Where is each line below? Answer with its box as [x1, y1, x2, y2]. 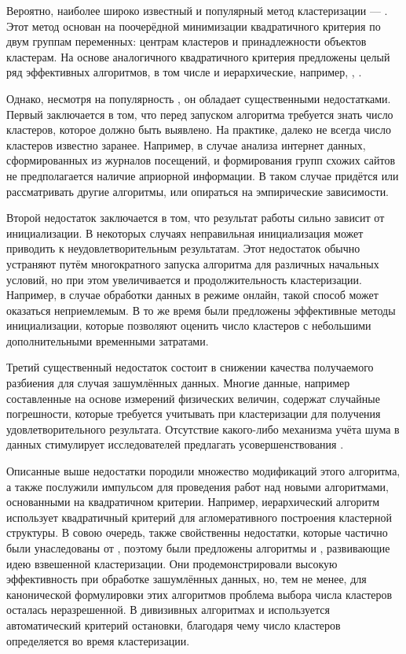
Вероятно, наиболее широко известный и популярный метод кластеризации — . [6, 2, 388, 18]
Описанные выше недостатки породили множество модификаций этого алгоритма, [6, 463, 401, 479]
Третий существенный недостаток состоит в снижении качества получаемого [6, 359, 374, 375]
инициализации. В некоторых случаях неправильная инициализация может [6, 224, 364, 241]
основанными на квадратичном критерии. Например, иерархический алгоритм [6, 493, 380, 510]
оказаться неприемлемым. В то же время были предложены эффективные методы [6, 301, 396, 318]
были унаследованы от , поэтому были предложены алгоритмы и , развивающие [6, 540, 390, 556]
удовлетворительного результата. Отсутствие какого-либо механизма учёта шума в [6, 420, 400, 437]
